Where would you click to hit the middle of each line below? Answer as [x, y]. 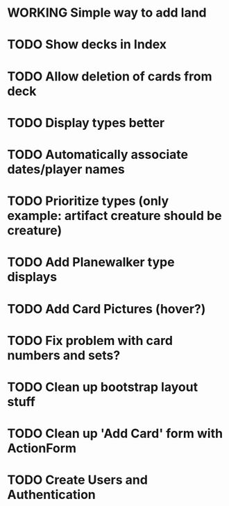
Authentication [51, 495]
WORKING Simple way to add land [107, 13]
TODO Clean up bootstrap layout [103, 387]
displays [32, 277]
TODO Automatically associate [98, 154]
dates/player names [66, 169]
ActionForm [42, 448]
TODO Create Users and [77, 480]
